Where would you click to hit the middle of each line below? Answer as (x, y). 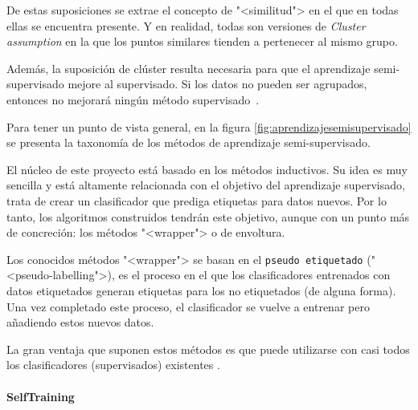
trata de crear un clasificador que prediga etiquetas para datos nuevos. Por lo (197, 200)
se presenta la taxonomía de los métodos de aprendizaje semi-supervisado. (189, 142)
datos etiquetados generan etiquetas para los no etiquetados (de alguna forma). (201, 290)
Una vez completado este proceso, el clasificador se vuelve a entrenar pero (188, 306)
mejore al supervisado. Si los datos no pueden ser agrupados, (217, 84)
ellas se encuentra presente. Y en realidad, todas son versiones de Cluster (186, 25)
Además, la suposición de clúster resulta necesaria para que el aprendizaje (189, 68)
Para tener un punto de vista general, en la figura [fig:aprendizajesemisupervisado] (209, 126)
